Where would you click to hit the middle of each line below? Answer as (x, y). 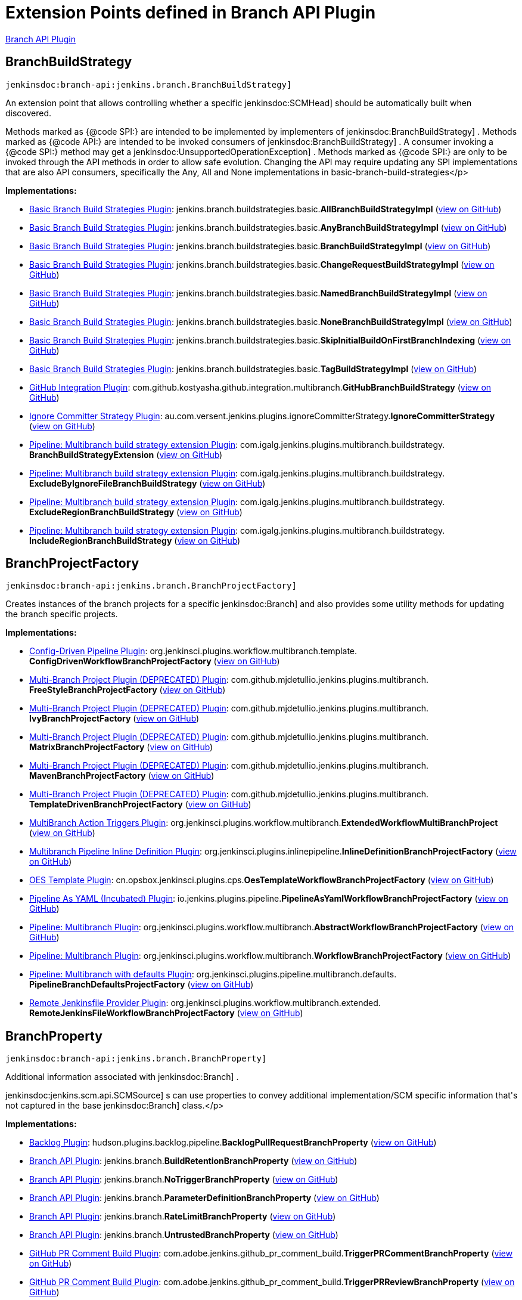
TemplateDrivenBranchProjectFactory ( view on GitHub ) (140, 804)
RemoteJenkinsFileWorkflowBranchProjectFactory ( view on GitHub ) (166, 1013)
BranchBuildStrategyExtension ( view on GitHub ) (126, 454)
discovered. (29, 113)
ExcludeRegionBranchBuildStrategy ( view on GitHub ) (136, 512)
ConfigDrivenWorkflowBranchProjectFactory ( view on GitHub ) (155, 661)
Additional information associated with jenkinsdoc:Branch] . (122, 1077)
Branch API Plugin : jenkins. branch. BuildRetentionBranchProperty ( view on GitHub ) (193, 1161)
